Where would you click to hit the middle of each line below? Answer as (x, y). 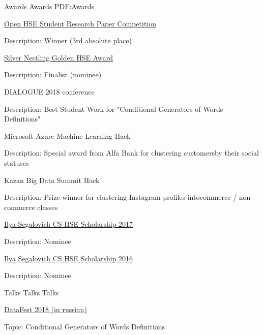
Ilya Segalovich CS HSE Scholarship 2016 (69, 258)
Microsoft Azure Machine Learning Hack (67, 135)
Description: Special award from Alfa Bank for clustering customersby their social (131, 153)
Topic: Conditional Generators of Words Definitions (85, 326)
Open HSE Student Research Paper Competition (80, 23)
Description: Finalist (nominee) (53, 74)
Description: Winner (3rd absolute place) (68, 40)
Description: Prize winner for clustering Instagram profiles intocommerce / (121, 197)
